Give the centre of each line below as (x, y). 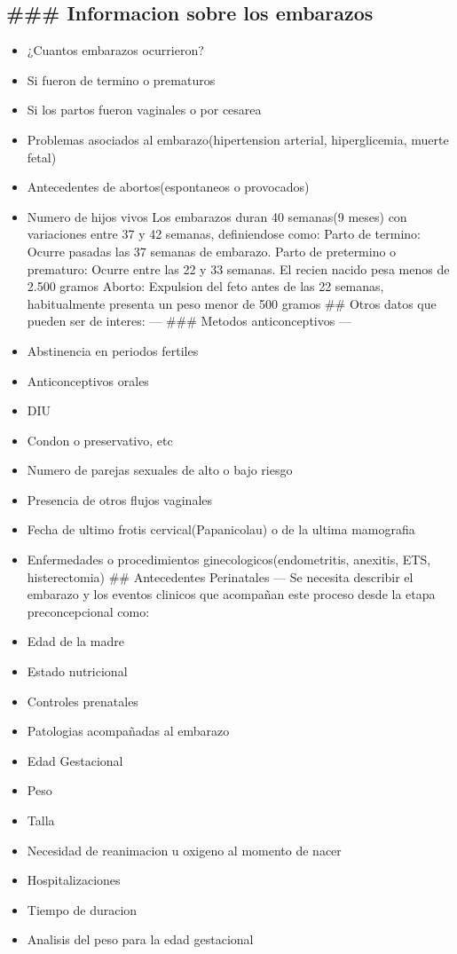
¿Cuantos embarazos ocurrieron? (115, 50)
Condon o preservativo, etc (100, 440)
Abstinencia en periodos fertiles (113, 350)
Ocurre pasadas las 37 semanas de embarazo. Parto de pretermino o (212, 251)
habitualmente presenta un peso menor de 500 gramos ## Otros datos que (232, 303)
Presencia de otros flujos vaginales (120, 499)
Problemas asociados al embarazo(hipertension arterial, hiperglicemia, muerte (238, 139)
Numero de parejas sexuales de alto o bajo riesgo (160, 470)
